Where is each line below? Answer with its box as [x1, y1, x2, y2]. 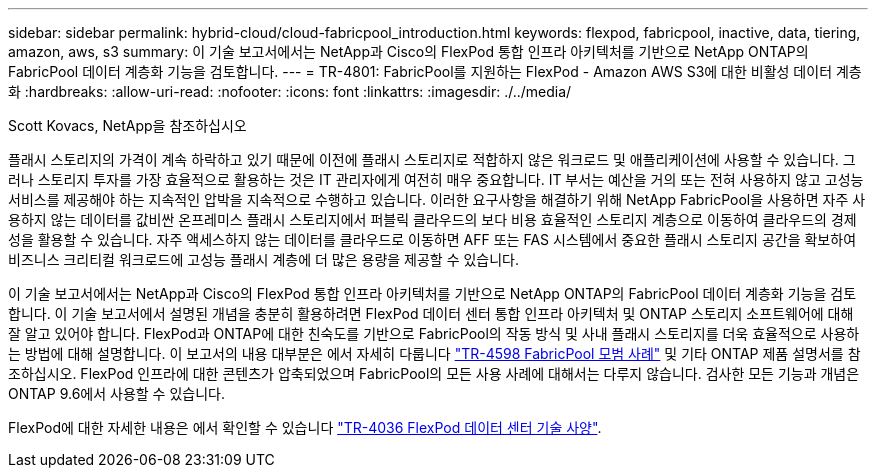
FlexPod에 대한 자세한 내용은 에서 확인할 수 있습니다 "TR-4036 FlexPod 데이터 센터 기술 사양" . [8, 419, 602, 436]
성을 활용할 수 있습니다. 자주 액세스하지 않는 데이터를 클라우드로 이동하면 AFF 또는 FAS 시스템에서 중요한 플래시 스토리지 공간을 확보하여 [8, 231, 857, 248]
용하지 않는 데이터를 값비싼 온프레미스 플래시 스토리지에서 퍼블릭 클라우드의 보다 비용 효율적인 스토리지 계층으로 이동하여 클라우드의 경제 [8, 211, 857, 228]
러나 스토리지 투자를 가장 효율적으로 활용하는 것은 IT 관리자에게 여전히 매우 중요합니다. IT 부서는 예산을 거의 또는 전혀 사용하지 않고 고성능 [8, 171, 864, 188]
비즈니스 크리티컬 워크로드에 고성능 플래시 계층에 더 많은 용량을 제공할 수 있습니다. [8, 251, 520, 268]
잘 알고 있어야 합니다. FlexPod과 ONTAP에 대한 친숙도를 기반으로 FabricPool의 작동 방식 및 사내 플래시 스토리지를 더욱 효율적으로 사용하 [8, 325, 860, 342]
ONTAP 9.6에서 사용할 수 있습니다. [8, 385, 225, 402]
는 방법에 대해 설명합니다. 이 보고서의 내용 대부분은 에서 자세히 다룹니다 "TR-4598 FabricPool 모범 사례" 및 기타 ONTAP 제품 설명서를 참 [8, 345, 861, 362]
